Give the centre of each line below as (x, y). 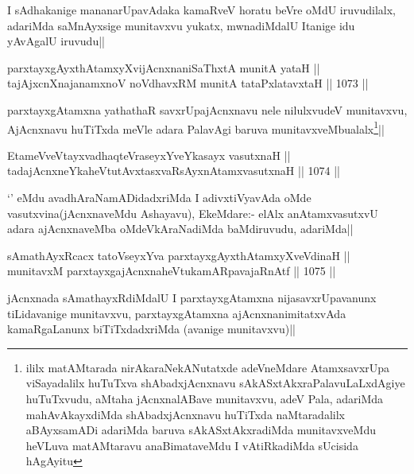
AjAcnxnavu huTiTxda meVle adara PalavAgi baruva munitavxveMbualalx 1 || (196, 127)
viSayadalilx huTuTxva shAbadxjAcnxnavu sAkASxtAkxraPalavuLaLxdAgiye (215, 383)
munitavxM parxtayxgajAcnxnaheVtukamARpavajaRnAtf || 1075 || (172, 271)
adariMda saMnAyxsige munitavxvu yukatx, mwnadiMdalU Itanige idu (181, 25)
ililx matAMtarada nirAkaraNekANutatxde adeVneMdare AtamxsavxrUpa (208, 367)
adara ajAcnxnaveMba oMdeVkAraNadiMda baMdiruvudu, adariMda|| (180, 229)
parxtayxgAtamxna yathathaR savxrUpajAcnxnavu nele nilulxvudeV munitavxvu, (207, 109)
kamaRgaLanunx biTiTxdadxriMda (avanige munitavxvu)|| (151, 329)
